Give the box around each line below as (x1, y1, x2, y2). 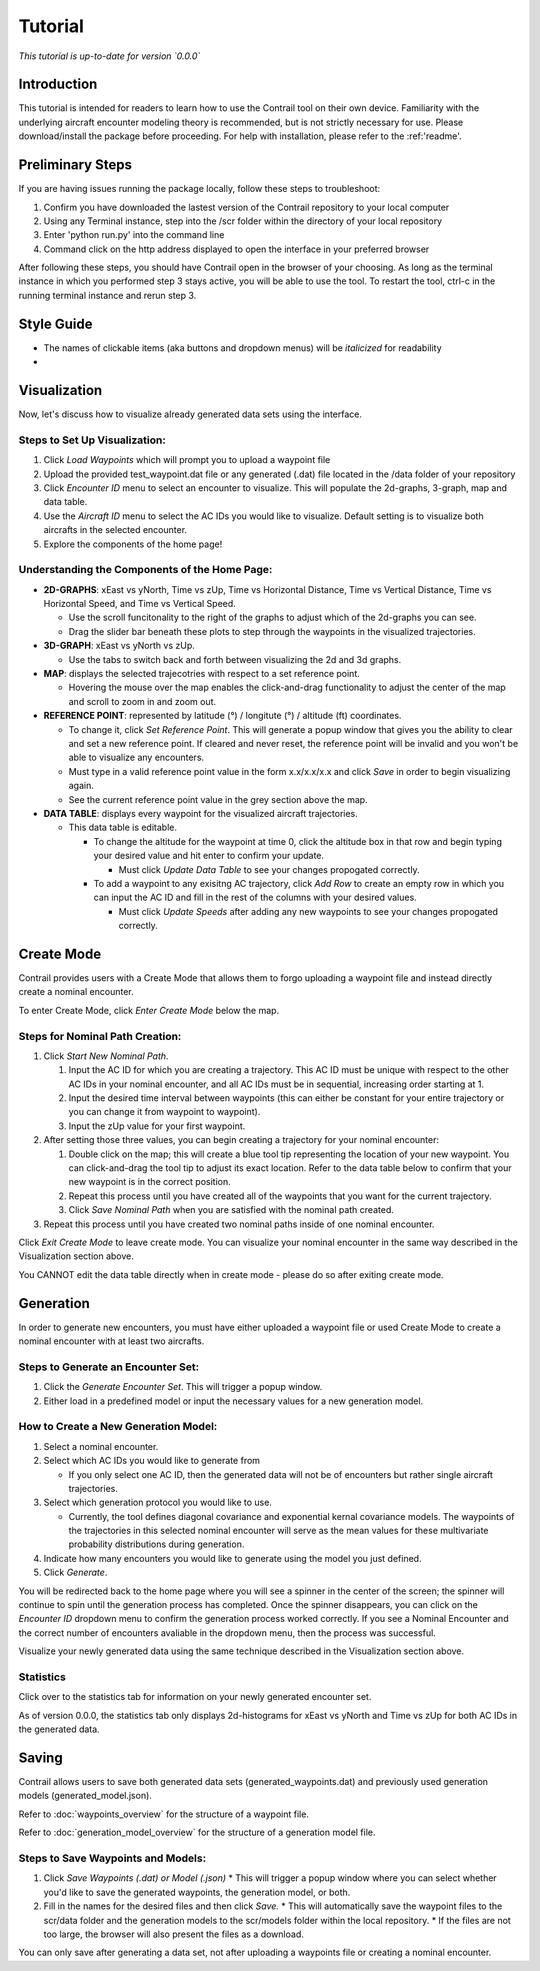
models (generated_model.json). (18, 1790, 152, 1802)
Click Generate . (43, 1566, 108, 1579)
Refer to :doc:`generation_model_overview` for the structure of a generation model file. (18, 1826, 376, 1839)
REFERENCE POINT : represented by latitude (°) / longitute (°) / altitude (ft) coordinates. (43, 710, 402, 722)
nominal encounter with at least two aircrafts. (18, 1335, 205, 1347)
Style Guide (18, 315, 94, 332)
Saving (18, 1749, 64, 1766)
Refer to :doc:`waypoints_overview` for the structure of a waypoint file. (18, 1808, 310, 1820)
